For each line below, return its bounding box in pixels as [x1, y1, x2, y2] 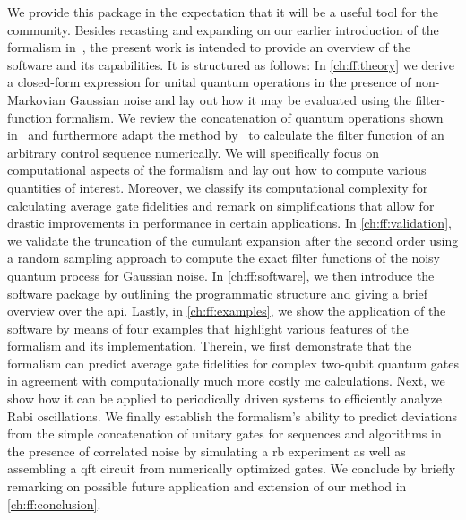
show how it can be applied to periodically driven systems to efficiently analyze [7, 389, 442, 408]
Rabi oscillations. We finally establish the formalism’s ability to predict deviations [7, 406, 458, 425]
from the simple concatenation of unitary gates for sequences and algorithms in [7, 424, 442, 443]
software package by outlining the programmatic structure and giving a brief [7, 283, 428, 302]
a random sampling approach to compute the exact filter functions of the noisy [7, 248, 440, 267]
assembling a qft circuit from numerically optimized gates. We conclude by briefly [7, 459, 456, 478]
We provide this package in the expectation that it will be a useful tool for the [7, 3, 438, 21]
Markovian [7, 90, 66, 108]
